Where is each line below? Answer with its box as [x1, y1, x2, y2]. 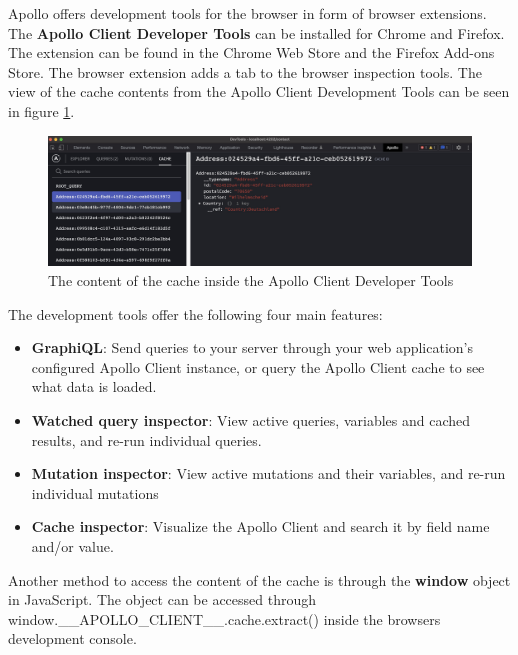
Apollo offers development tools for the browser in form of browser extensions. [8, 3, 487, 23]
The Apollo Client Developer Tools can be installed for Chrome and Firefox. [8, 22, 505, 43]
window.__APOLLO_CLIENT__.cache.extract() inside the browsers [8, 608, 441, 629]
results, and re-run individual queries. [31, 429, 262, 450]
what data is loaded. [31, 376, 157, 397]
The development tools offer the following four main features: [8, 303, 383, 324]
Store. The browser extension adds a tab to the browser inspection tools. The [8, 61, 482, 82]
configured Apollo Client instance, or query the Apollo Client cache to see [31, 356, 485, 377]
